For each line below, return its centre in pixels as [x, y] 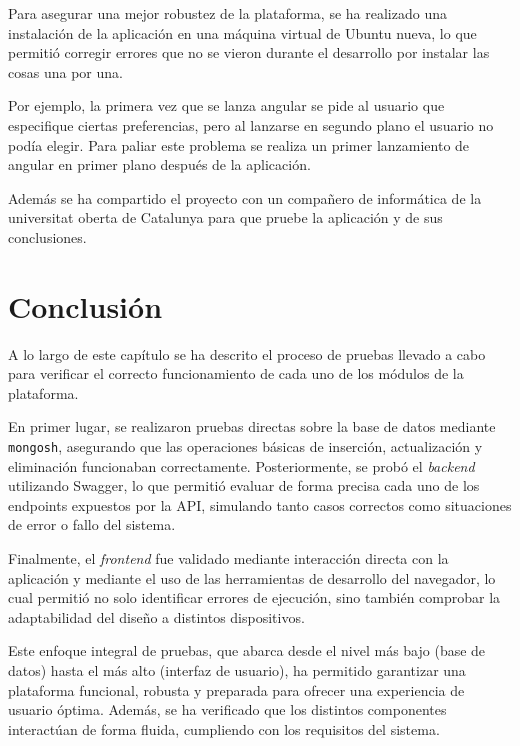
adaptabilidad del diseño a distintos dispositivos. [156, 616]
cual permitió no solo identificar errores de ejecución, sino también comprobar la [254, 597]
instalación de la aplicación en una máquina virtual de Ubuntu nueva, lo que [242, 32]
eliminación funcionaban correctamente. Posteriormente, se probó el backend [241, 465]
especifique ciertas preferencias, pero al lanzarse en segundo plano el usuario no [251, 124]
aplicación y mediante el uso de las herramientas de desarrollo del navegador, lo [252, 577]
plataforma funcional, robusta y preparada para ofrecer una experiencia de [236, 689]
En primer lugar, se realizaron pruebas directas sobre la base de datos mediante [252, 426]
